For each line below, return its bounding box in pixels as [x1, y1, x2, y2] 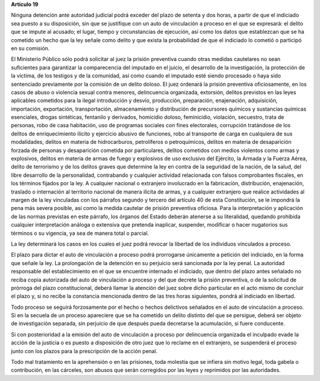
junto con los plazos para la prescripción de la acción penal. [11, 347, 158, 354]
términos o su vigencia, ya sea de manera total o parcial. [11, 230, 149, 237]
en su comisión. [11, 44, 50, 51]
